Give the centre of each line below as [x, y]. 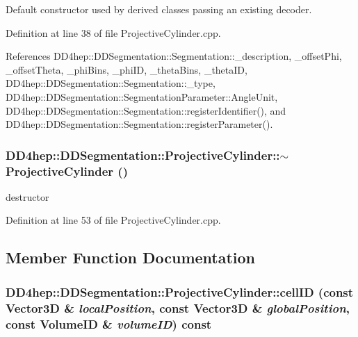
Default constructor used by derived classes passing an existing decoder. [159, 9]
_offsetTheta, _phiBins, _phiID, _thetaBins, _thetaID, [127, 69]
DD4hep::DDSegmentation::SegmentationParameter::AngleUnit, [142, 96]
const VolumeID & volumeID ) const [109, 323]
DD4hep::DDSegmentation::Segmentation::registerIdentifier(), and [146, 110]
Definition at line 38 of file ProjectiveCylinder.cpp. [113, 32]
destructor [27, 196]
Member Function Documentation [131, 257]
